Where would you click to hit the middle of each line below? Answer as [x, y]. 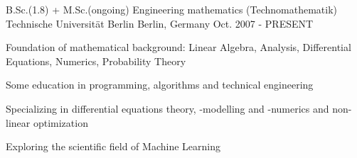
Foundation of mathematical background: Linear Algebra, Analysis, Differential [178, 47]
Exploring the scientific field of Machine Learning [113, 146]
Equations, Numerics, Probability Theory [96, 61]
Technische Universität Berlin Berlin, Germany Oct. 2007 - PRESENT [160, 23]
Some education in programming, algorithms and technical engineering [160, 85]
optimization [60, 122]
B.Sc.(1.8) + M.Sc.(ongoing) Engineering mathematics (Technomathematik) [172, 9]
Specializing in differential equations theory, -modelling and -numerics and [167, 108]
